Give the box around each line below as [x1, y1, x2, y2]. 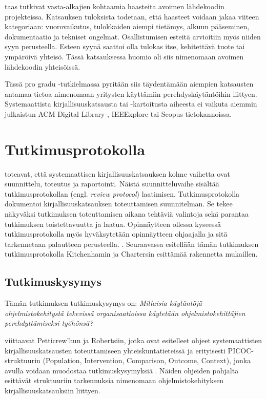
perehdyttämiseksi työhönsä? [5, 318, 93, 328]
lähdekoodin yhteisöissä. [5, 61, 80, 72]
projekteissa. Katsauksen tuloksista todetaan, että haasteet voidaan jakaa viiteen [5, 11, 259, 22]
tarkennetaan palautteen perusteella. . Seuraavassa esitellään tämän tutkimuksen [5, 238, 259, 249]
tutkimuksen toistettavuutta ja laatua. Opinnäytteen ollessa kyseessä [5, 218, 221, 229]
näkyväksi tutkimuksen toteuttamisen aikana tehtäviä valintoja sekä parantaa [5, 208, 249, 219]
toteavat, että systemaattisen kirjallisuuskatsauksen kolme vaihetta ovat [5, 168, 230, 179]
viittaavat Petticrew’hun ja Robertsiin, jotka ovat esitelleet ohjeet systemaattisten [5, 334, 262, 345]
